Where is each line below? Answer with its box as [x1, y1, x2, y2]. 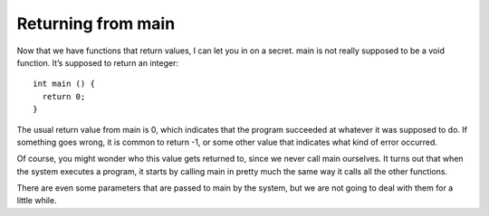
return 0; [42, 91, 86, 101]
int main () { [33, 79, 95, 89]
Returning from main [16, 14, 176, 33]
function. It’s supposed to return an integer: [16, 57, 178, 68]
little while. [16, 195, 58, 206]
